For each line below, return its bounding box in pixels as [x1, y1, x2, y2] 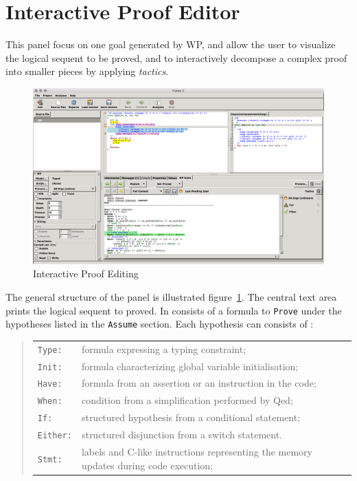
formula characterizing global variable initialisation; [81, 359, 299, 373]
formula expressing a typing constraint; [81, 341, 246, 356]
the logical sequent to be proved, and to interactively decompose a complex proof [5, 50, 347, 65]
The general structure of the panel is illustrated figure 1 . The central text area [5, 289, 337, 303]
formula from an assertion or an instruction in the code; [81, 376, 316, 390]
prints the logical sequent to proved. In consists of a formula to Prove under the [5, 303, 342, 317]
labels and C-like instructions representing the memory [81, 445, 312, 459]
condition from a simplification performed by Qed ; [81, 393, 293, 407]
